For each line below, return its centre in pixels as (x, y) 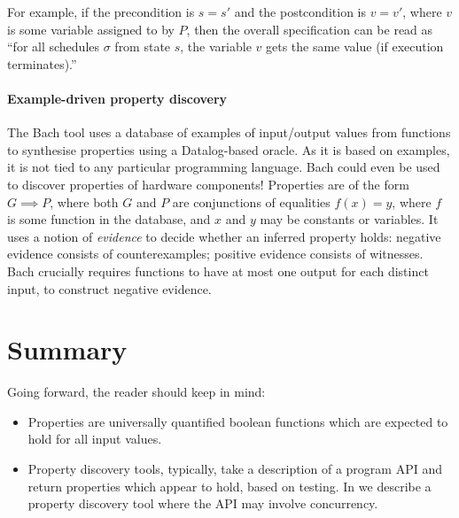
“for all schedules (54, 46)
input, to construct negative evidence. (109, 288)
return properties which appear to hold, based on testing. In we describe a (229, 486)
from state (143, 46)
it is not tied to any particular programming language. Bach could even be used (224, 167)
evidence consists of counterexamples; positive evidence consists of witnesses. (215, 254)
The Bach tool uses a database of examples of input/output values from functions (229, 132)
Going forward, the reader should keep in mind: (136, 392)
